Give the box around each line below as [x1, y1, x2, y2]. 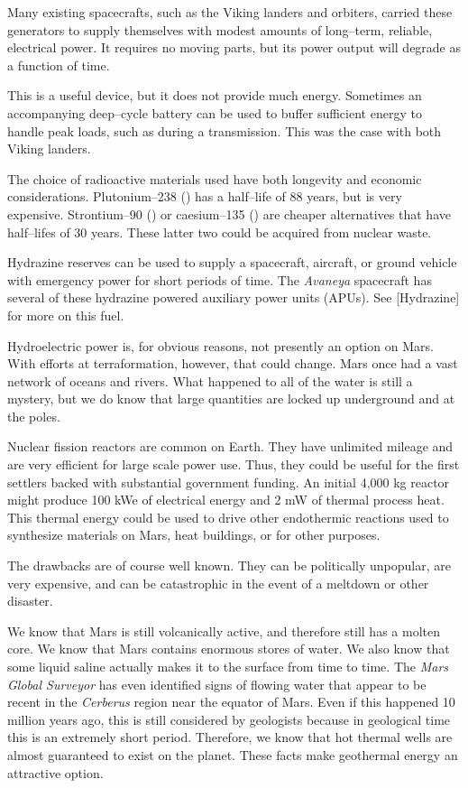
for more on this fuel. [7, 305, 124, 324]
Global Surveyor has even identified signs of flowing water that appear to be [7, 674, 427, 693]
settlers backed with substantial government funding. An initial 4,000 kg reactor [7, 472, 450, 491]
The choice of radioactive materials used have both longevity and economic [7, 169, 422, 188]
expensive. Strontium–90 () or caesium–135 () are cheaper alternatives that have [7, 204, 451, 223]
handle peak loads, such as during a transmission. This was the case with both [7, 121, 442, 140]
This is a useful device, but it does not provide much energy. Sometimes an [7, 86, 422, 105]
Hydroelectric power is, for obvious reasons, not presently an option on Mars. [7, 336, 434, 355]
